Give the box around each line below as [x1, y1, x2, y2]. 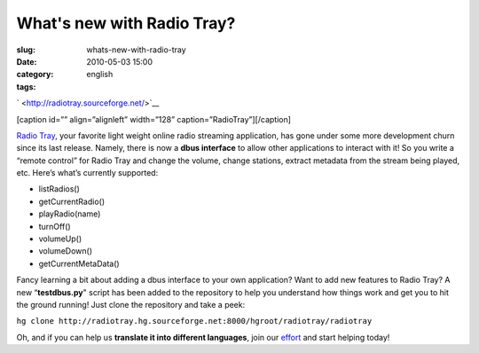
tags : [16, 81, 36, 92]
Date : [16, 56, 37, 67]
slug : [16, 44, 35, 55]
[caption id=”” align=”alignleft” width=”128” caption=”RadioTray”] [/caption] [16, 114, 292, 124]
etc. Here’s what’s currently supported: [16, 168, 159, 178]
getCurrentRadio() [38, 196, 106, 207]
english [86, 69, 114, 80]
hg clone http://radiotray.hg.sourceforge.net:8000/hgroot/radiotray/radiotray [16, 316, 373, 326]
